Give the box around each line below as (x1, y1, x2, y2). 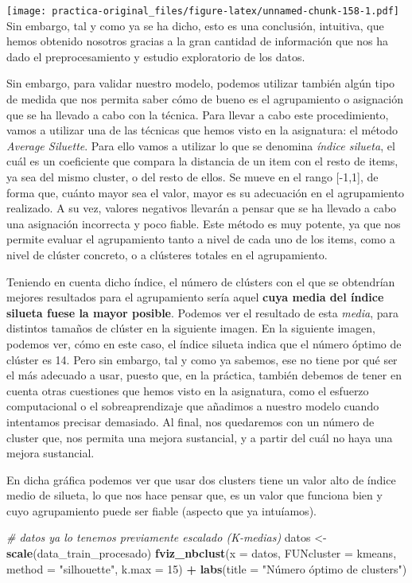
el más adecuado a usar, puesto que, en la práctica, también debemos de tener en (6, 367, 402, 383)
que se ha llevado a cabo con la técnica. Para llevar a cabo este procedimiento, (6, 106, 389, 122)
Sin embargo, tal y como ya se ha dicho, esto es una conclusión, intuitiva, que (6, 17, 384, 33)
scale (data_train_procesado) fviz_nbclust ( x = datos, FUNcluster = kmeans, (6, 545, 397, 562)
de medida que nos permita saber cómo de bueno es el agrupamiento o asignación (6, 91, 403, 107)
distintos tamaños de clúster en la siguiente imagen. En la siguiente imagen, (6, 320, 375, 336)
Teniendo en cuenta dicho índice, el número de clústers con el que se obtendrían (6, 273, 395, 290)
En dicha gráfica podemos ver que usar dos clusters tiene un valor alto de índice (6, 471, 396, 488)
